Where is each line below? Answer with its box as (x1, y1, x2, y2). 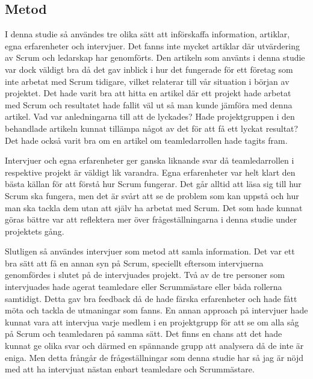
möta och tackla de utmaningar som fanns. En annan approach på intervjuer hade (5, 304, 308, 316)
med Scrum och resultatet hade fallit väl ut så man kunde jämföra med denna (5, 98, 293, 111)
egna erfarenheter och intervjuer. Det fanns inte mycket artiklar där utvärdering (5, 39, 300, 52)
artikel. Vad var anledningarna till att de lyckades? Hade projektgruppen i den (5, 110, 295, 123)
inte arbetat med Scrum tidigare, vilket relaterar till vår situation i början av (5, 75, 290, 87)
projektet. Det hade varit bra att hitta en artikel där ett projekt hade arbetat (5, 87, 291, 99)
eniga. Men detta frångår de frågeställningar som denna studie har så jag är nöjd (5, 351, 304, 363)
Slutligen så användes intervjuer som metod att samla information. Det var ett (5, 245, 295, 257)
